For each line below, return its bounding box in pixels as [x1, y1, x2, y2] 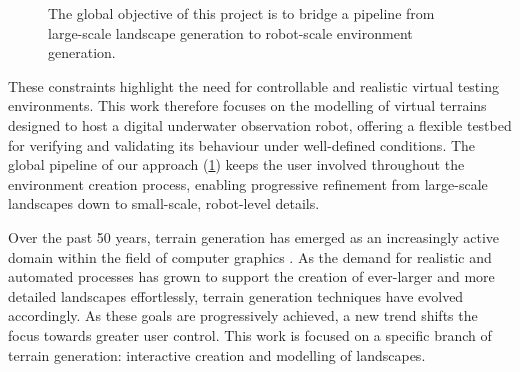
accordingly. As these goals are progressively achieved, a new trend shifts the [8, 305, 478, 326]
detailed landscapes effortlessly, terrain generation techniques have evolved [8, 285, 464, 306]
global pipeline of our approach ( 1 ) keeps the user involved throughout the [8, 154, 465, 175]
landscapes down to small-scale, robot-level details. [8, 193, 320, 214]
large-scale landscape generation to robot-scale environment [48, 22, 413, 43]
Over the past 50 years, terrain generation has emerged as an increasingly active [8, 226, 500, 247]
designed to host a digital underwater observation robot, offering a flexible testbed [8, 114, 512, 135]
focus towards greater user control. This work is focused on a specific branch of [8, 324, 492, 345]
